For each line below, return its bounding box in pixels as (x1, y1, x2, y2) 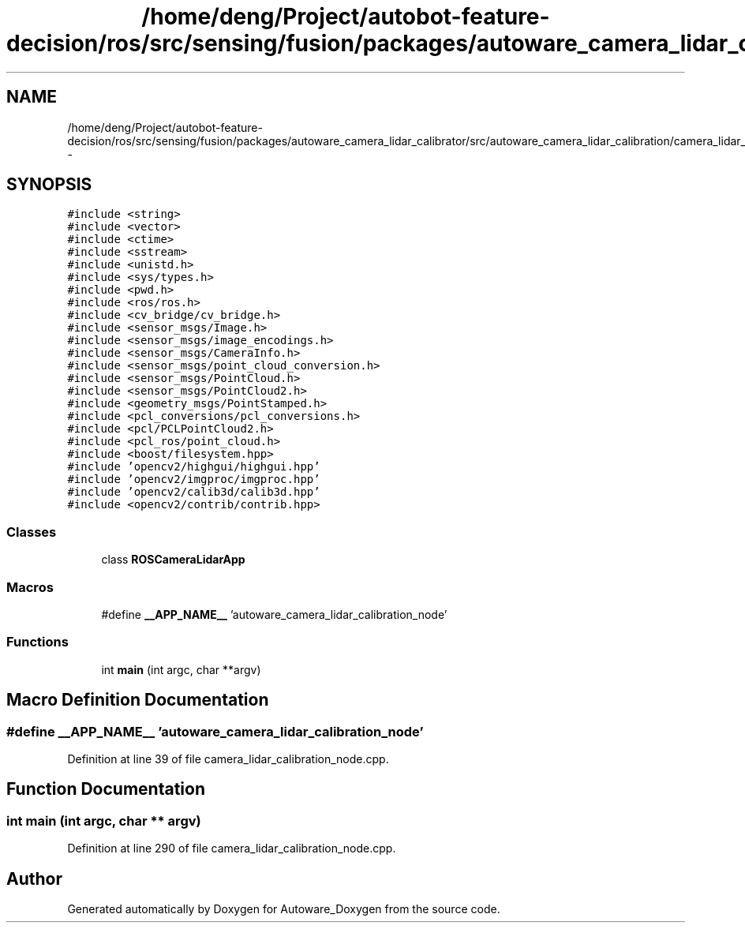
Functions (6, 634, 69, 650)
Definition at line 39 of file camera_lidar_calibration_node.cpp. (67, 751, 389, 766)
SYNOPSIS (6, 174, 92, 195)
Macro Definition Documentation (6, 690, 269, 710)
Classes (6, 523, 57, 540)
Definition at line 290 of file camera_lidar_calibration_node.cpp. (67, 841, 396, 856)
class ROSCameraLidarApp (101, 553, 245, 567)
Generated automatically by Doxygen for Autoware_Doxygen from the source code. (67, 901, 500, 916)
